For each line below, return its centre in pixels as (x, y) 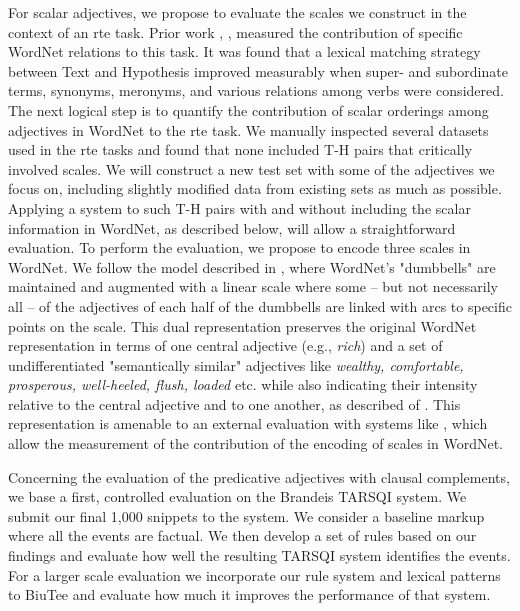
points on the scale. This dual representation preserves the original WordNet (242, 325)
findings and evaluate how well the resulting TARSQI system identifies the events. (259, 555)
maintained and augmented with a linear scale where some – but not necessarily (253, 286)
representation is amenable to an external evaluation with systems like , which (248, 423)
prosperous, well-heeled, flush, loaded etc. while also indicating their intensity (243, 384)
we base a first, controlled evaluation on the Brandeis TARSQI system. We (237, 496)
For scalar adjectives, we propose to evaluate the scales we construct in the (237, 12)
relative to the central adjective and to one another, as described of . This (234, 403)
